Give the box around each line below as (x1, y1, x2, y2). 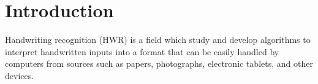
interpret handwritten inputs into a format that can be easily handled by (5, 45, 279, 58)
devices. (5, 69, 34, 82)
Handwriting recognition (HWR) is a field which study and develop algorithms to (5, 33, 311, 46)
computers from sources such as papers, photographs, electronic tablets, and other (5, 57, 313, 70)
